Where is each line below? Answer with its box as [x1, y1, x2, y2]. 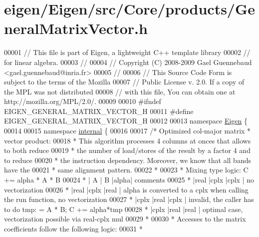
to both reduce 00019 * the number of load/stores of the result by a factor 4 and [4, 145, 251, 155]
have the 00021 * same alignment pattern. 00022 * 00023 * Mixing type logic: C [4, 164, 249, 175]
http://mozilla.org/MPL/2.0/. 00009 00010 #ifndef [4, 96, 161, 106]
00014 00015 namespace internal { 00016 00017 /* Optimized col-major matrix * [4, 125, 251, 136]
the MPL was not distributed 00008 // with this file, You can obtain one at [4, 86, 236, 96]
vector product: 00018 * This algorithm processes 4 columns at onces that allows [4, 135, 251, 145]
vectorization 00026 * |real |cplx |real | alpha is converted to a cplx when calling [4, 184, 249, 194]
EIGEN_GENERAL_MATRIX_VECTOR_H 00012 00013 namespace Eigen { [4, 115, 248, 126]
